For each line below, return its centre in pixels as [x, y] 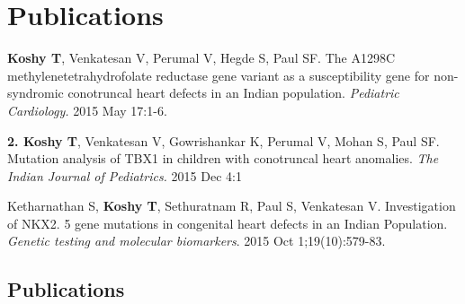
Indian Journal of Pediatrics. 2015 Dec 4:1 [125, 175]
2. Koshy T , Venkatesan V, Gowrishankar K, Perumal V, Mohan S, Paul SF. [224, 140]
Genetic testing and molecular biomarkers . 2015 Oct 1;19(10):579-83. [197, 241]
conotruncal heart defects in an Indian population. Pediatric [233, 93]
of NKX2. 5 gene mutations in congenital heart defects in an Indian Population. [228, 223]
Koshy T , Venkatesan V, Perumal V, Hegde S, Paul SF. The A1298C [201, 58]
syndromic [36, 93]
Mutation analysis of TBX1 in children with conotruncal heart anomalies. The [223, 158]
